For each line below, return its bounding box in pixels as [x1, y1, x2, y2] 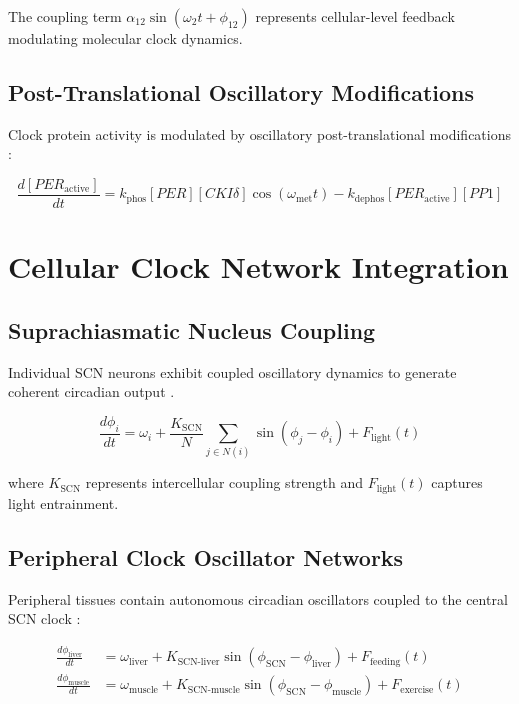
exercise [400, 684, 434, 695]
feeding [370, 656, 401, 667]
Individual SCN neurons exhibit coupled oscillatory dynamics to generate [8, 361, 457, 382]
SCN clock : [8, 608, 81, 629]
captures [431, 472, 483, 493]
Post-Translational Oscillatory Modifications [8, 76, 475, 107]
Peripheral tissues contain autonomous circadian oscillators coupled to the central [8, 588, 508, 609]
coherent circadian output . [8, 381, 175, 402]
